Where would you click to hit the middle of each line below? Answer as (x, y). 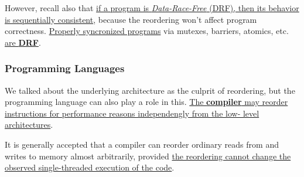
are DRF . (23, 42)
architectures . (29, 125)
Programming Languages (65, 68)
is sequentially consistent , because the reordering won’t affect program (131, 19)
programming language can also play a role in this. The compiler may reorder (146, 102)
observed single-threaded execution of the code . (90, 167)
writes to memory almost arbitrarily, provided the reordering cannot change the (148, 156)
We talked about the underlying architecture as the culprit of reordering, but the (150, 90)
